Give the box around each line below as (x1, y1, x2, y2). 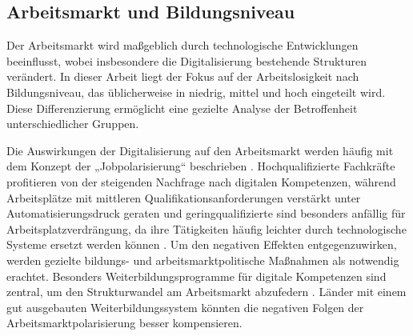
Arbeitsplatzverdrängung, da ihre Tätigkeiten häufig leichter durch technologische (6, 220, 407, 237)
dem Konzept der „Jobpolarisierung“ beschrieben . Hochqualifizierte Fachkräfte (6, 158, 395, 174)
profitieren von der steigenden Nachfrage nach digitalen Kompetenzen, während (6, 173, 396, 190)
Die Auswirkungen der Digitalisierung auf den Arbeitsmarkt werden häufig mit (6, 142, 394, 158)
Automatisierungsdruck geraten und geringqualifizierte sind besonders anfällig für (6, 205, 406, 222)
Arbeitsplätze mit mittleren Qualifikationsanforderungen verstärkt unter (6, 189, 361, 206)
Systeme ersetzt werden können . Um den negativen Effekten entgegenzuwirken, (6, 236, 397, 253)
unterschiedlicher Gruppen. (6, 115, 139, 132)
